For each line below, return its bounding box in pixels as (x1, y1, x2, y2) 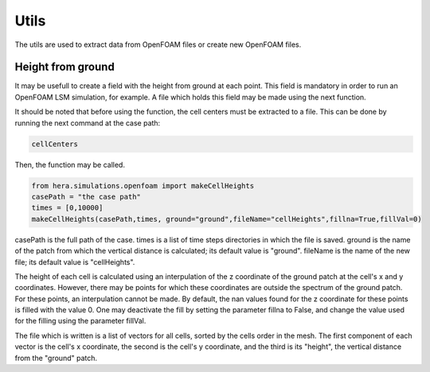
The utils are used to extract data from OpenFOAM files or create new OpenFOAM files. (14, 40, 302, 49)
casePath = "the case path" (31, 192, 141, 201)
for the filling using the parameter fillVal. (14, 316, 147, 326)
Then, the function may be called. (14, 160, 125, 169)
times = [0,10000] (31, 203, 104, 212)
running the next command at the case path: (14, 118, 161, 127)
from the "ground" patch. (14, 353, 98, 362)
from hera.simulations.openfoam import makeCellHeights (31, 181, 255, 190)
